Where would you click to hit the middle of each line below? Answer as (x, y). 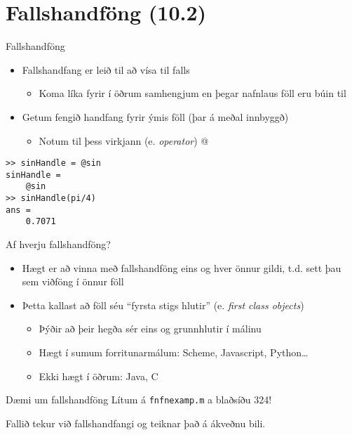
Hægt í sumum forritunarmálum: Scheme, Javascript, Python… (174, 352)
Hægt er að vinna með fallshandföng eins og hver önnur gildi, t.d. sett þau (182, 267)
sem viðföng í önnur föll (73, 281)
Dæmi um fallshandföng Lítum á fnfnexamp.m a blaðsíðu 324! (139, 400)
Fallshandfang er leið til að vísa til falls (106, 69)
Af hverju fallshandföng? (58, 244)
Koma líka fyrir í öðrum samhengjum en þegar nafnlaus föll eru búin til (192, 93)
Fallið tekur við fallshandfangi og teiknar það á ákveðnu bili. (136, 423)
